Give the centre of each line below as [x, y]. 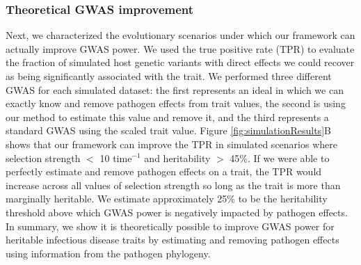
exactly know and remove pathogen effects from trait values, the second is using [176, 103]
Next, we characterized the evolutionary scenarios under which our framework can [180, 35]
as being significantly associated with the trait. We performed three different [169, 76]
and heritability [177, 158]
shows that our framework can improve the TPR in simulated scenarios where [171, 144]
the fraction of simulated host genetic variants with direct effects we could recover [180, 62]
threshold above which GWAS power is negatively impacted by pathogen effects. [177, 212]
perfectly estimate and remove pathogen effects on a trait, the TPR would [164, 171]
